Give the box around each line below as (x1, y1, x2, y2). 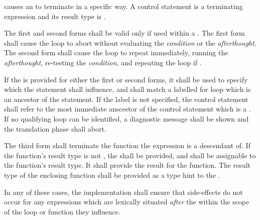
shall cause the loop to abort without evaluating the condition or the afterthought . (4, 37, 256, 48)
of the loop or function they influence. (4, 206, 120, 216)
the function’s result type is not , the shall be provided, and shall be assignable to (4, 150, 256, 160)
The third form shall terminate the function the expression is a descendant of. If (4, 140, 250, 151)
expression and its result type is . (4, 11, 106, 21)
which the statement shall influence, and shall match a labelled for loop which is (4, 84, 251, 94)
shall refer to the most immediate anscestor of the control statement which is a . (4, 103, 251, 114)
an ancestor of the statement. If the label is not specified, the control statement (4, 93, 248, 104)
